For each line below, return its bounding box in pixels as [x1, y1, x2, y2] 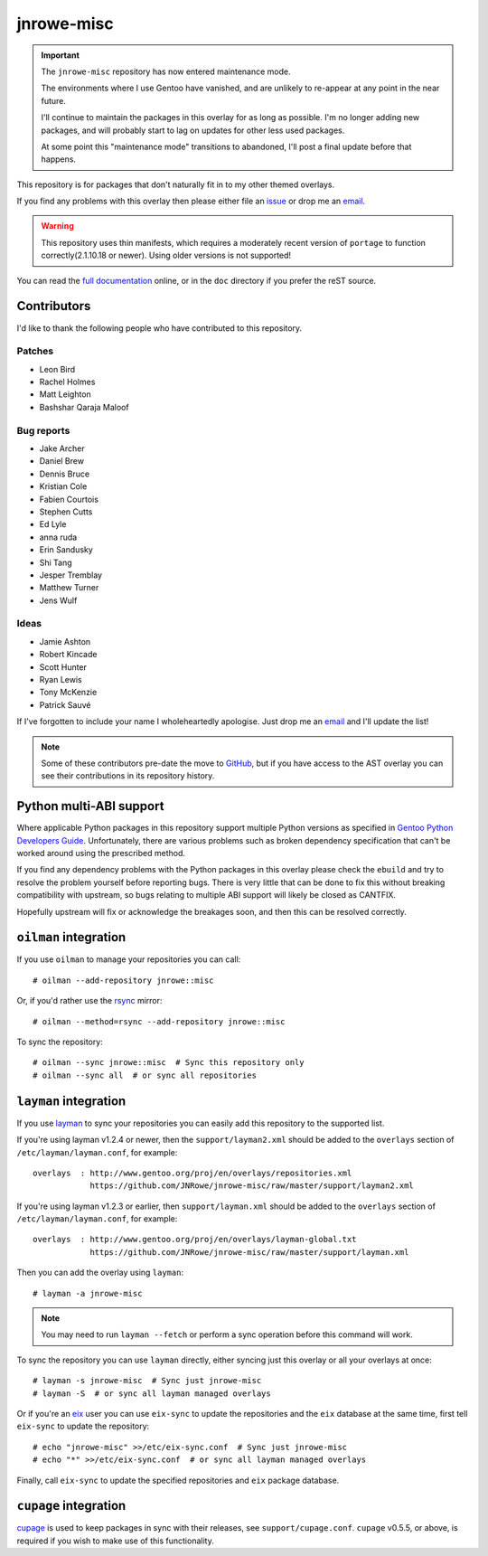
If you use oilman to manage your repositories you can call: [16, 954, 241, 965]
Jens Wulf [39, 595, 78, 606]
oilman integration [16, 929, 127, 945]
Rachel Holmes [39, 376, 96, 388]
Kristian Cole [39, 481, 88, 492]
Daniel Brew [39, 456, 85, 467]
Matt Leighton [39, 389, 92, 400]
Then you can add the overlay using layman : [16, 1267, 184, 1278]
